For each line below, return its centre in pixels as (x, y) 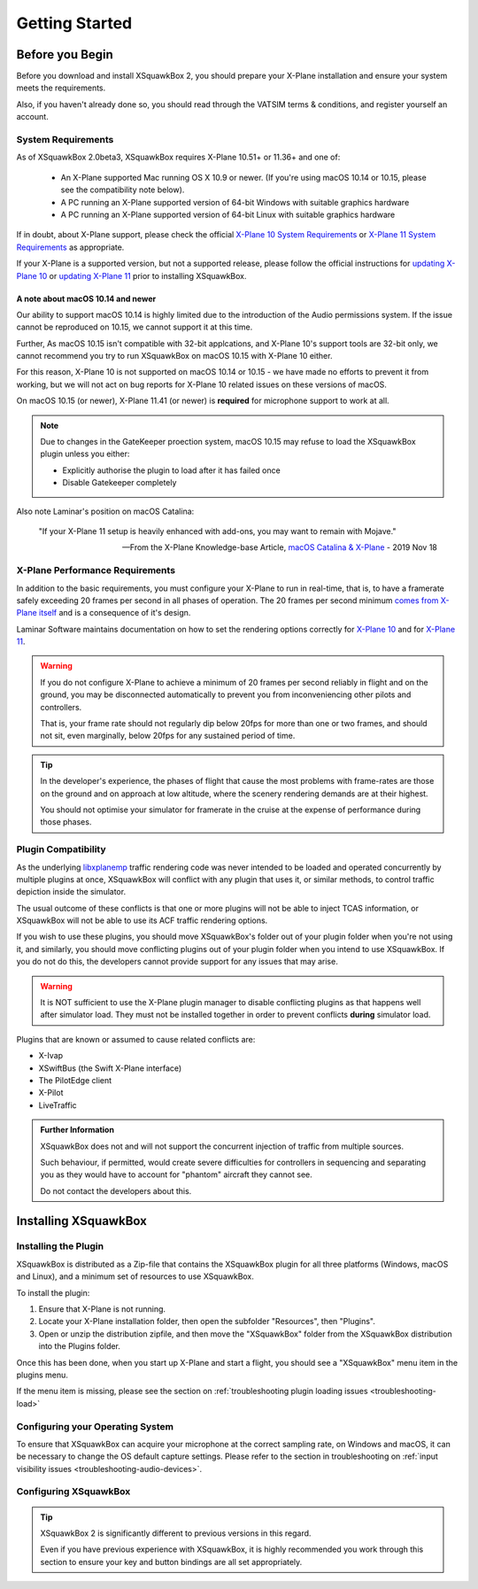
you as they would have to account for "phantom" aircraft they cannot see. (177, 1174)
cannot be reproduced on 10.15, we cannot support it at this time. (135, 327)
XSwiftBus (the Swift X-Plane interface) (110, 1068)
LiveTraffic (58, 1105)
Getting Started (74, 23)
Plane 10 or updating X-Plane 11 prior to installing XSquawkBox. (131, 275)
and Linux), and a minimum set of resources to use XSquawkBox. (135, 1276)
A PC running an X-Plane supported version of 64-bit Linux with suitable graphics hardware (228, 214)
